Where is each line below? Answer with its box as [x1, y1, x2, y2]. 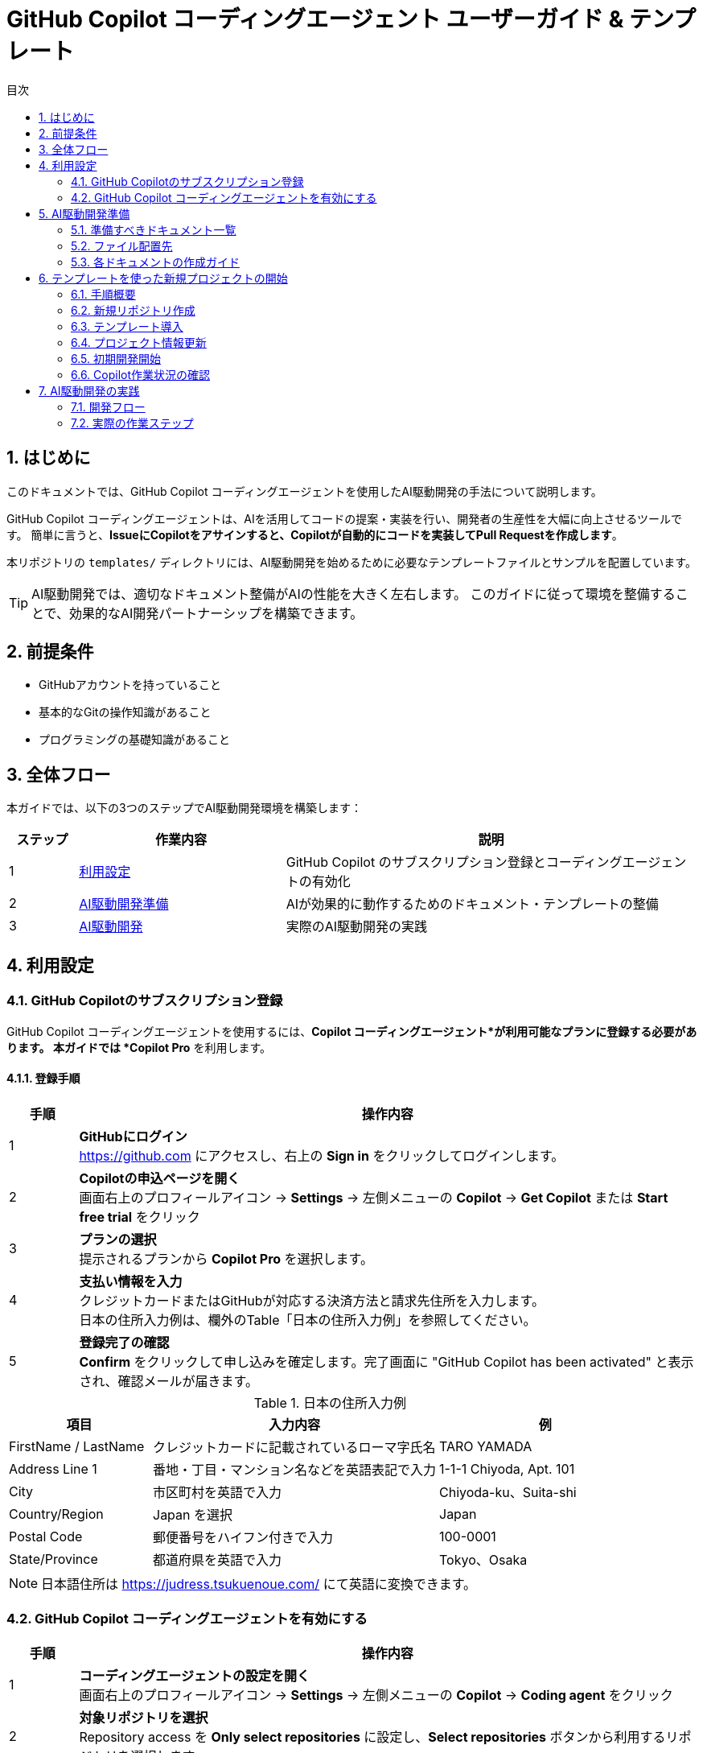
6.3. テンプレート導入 [71, 319, 183, 333]
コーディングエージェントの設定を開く [79, 1668, 310, 1685]
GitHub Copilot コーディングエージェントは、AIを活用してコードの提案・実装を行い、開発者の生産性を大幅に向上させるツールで [6, 511, 682, 526]
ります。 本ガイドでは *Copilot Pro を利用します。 [6, 1040, 272, 1054]
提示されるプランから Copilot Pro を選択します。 [79, 1250, 373, 1267]
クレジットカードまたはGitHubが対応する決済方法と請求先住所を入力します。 [79, 1292, 545, 1309]
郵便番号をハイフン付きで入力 [153, 1528, 334, 1545]
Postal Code [9, 1528, 83, 1545]
